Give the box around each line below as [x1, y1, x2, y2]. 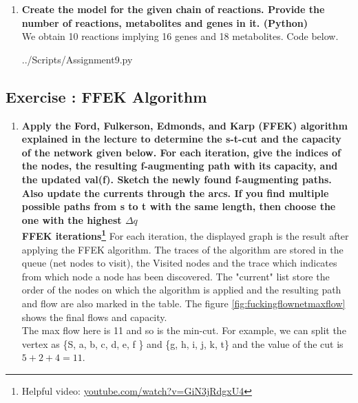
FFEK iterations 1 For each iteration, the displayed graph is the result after [21, 227, 349, 242]
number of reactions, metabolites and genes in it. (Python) [21, 15, 308, 30]
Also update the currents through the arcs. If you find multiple [21, 185, 329, 200]
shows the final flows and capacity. [21, 309, 167, 324]
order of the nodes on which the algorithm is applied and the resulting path [21, 282, 341, 297]
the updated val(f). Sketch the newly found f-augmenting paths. [21, 172, 332, 186]
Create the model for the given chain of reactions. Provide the [21, 2, 325, 16]
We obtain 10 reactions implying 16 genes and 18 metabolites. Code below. [21, 29, 339, 43]
